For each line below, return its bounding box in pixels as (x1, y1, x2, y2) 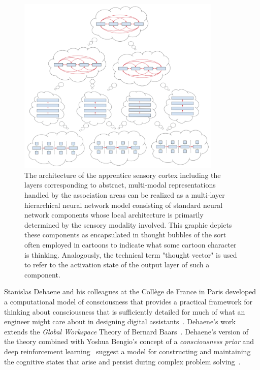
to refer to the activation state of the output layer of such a (24, 259, 210, 270)
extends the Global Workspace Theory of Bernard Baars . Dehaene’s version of (4, 326, 248, 336)
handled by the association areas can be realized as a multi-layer (24, 190, 225, 200)
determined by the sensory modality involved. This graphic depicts (24, 219, 232, 230)
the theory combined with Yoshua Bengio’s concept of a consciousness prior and (4, 336, 254, 347)
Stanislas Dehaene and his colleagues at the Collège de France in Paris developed (4, 286, 256, 297)
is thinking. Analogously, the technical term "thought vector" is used (24, 249, 237, 260)
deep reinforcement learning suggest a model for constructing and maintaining (4, 346, 251, 356)
